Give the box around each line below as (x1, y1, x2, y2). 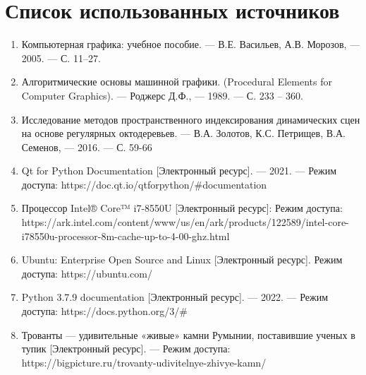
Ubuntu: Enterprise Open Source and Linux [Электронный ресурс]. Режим (21, 252, 343, 267)
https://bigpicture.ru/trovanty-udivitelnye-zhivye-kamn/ (21, 355, 267, 369)
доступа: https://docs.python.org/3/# (21, 304, 188, 319)
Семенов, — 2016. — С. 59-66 (21, 139, 152, 154)
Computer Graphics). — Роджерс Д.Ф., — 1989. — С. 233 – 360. (21, 88, 303, 102)
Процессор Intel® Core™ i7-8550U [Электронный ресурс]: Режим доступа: (21, 201, 343, 215)
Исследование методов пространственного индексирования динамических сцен (21, 112, 360, 126)
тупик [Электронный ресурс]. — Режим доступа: (21, 341, 231, 356)
